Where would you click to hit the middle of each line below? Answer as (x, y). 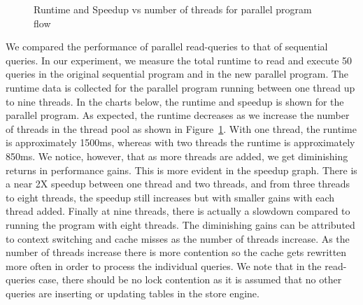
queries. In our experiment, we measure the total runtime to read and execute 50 (179, 60)
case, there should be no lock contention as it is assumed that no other (190, 279)
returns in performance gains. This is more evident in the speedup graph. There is (181, 170)
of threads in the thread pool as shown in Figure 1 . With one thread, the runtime (181, 128)
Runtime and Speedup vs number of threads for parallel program (173, 9)
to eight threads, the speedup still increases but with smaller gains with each (170, 197)
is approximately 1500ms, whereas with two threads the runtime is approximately (180, 142)
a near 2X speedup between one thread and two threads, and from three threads (178, 184)
